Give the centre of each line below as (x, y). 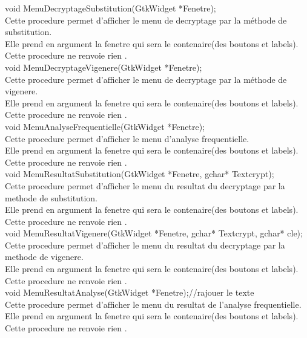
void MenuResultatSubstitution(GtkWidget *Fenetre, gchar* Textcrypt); (140, 174)
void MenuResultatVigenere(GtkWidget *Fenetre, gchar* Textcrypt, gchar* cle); (154, 233)
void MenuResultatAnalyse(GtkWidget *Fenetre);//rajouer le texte (130, 292)
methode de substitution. (51, 197)
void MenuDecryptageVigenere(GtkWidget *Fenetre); (104, 67)
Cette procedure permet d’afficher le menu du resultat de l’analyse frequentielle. (153, 304)
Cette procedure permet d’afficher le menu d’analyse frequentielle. (127, 138)
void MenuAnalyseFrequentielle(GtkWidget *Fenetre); (105, 126)
